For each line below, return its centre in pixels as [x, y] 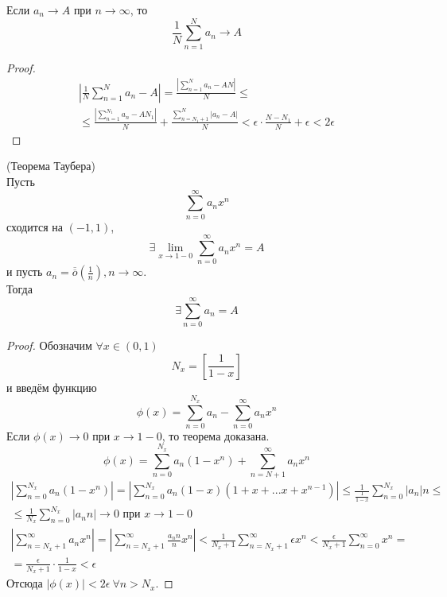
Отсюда [25, 583]
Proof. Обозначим [49, 345]
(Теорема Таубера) [51, 166]
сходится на [35, 226]
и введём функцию [52, 387]
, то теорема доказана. [216, 435]
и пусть [25, 271]
